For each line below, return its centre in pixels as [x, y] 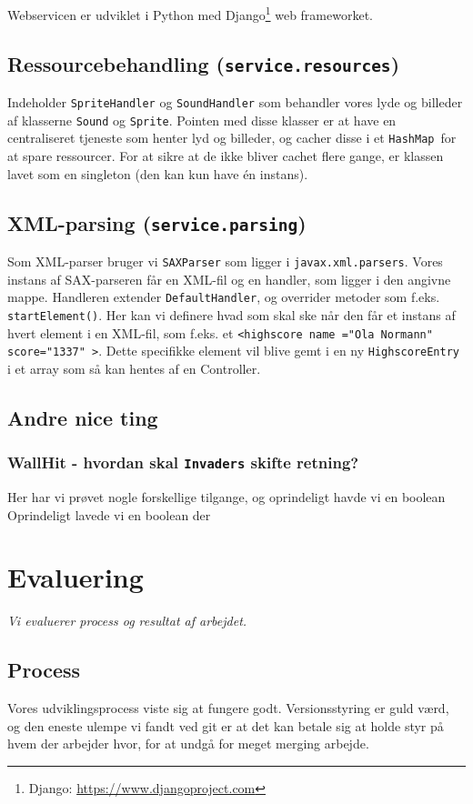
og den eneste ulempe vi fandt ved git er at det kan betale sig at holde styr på [226, 725]
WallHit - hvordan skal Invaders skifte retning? [183, 462]
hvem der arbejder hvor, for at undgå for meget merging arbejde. [188, 744]
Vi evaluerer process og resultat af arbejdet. [127, 621]
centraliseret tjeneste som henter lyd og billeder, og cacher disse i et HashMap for [232, 138]
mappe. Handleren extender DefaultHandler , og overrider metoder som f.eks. [224, 297]
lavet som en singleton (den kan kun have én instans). [158, 173]
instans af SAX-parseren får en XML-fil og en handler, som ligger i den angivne [229, 279]
